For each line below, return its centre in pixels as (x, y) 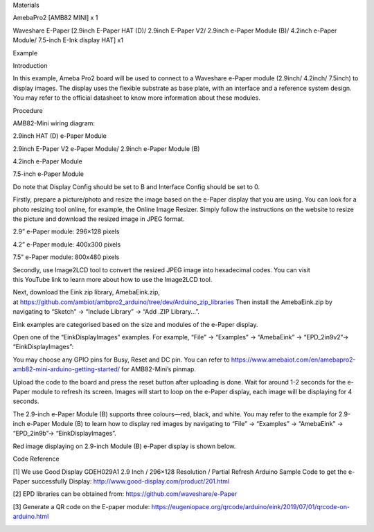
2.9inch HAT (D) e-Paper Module (60, 136)
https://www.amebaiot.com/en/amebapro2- (293, 360)
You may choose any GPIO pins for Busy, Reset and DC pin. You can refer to (121, 360)
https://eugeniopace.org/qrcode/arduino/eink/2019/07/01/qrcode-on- (250, 506)
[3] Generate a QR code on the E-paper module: (81, 506)
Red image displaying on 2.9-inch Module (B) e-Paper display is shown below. (124, 446)
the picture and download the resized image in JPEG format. (99, 219)
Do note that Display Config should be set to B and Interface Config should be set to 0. (136, 186)
